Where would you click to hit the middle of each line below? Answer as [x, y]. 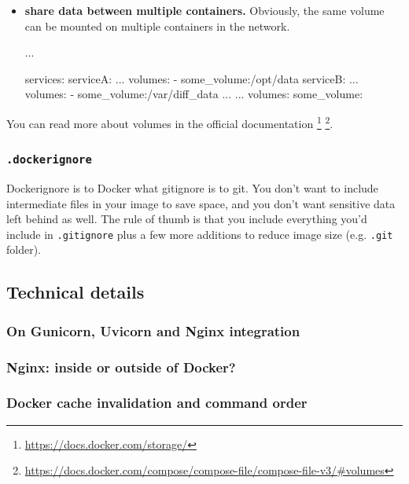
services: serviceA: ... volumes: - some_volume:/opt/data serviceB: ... [192, 78]
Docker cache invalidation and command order [157, 403]
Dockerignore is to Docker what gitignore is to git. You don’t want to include [192, 188]
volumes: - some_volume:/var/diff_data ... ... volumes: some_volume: [194, 94]
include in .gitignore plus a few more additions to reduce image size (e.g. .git [200, 234]
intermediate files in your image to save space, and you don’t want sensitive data [201, 203]
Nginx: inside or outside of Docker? [121, 367]
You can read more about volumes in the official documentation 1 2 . [170, 122]
